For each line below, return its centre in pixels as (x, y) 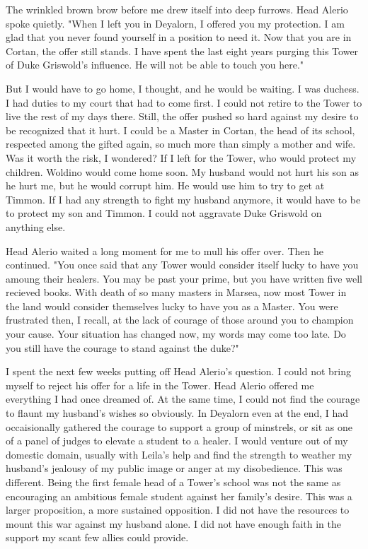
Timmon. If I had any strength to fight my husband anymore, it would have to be (183, 199)
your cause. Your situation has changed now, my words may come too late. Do (176, 334)
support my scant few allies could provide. (97, 537)
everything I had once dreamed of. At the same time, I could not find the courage (183, 399)
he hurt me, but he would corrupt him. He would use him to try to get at (165, 185)
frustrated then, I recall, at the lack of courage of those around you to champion (180, 320)
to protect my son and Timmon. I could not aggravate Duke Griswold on (164, 213)
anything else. (36, 226)
